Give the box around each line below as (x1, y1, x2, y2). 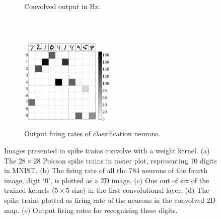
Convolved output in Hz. (24, 1, 100, 11)
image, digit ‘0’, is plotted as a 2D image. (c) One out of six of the (4, 175, 209, 185)
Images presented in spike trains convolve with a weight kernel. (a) (4, 145, 210, 156)
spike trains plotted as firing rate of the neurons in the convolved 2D (4, 194, 216, 205)
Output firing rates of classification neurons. (24, 128, 160, 139)
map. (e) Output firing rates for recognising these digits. (4, 204, 178, 215)
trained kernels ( (4, 185, 55, 195)
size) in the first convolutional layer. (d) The (71, 185, 209, 195)
